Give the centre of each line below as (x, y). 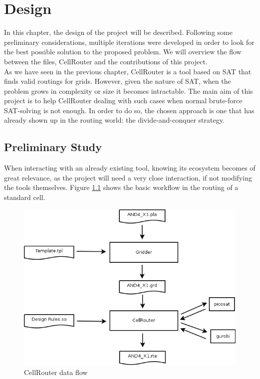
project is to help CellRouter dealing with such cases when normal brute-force (123, 100)
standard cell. (25, 197)
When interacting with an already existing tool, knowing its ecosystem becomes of (130, 168)
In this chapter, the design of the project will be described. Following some (118, 32)
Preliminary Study (53, 147)
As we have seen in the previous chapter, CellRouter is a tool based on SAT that (128, 71)
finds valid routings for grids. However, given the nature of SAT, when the (118, 81)
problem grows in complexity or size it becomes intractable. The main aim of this (129, 91)
